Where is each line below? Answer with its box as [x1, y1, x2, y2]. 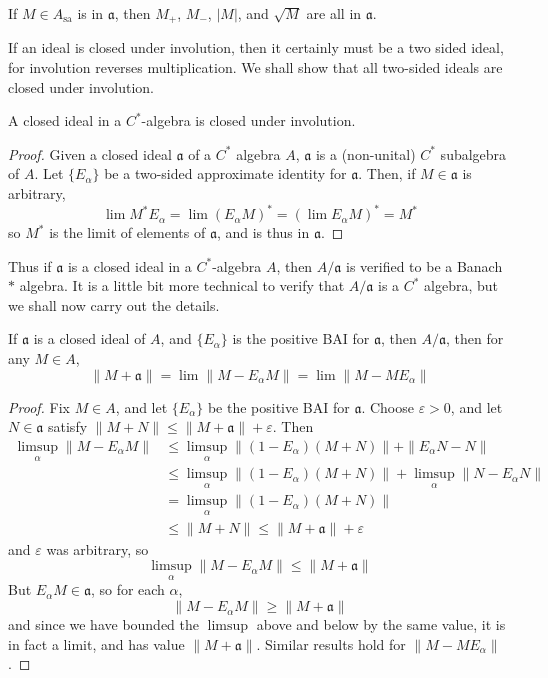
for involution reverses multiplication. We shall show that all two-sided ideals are [8, 57, 503, 78]
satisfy [48, 416, 88, 437]
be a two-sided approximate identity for [104, 163, 347, 184]
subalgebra [440, 143, 507, 164]
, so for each [90, 579, 165, 600]
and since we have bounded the [8, 614, 200, 635]
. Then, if [358, 163, 416, 184]
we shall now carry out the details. [8, 294, 220, 315]
